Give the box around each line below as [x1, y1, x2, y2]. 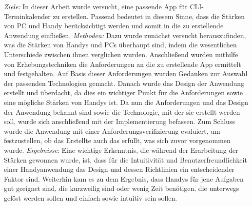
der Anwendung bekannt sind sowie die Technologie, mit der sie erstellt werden [4, 106, 240, 117]
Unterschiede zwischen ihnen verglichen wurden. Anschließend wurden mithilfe [4, 49, 238, 59]
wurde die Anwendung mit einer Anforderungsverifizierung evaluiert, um [4, 125, 220, 136]
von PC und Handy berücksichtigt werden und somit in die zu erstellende [4, 21, 224, 31]
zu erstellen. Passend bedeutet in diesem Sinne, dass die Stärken [53, 11, 245, 21]
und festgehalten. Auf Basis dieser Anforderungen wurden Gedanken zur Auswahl [4, 68, 248, 79]
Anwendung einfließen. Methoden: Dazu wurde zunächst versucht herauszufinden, [4, 30, 246, 40]
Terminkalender [4, 11, 51, 21]
